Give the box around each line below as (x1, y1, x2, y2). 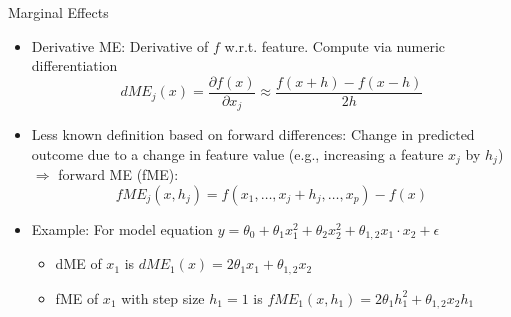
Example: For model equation (31, 218, 214, 239)
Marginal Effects (8, 2, 109, 22)
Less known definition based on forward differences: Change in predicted (31, 124, 475, 145)
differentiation (31, 55, 118, 76)
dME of (55, 253, 102, 274)
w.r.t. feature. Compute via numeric (224, 35, 446, 56)
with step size (121, 287, 205, 308)
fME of (55, 287, 99, 308)
